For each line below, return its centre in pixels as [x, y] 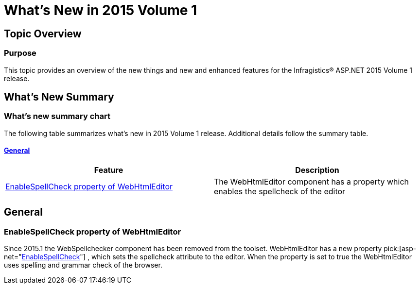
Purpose [20, 53]
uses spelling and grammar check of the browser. [83, 265]
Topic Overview [43, 34]
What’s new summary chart [57, 116]
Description [317, 170]
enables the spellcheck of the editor [280, 191]
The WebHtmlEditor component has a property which [312, 181]
